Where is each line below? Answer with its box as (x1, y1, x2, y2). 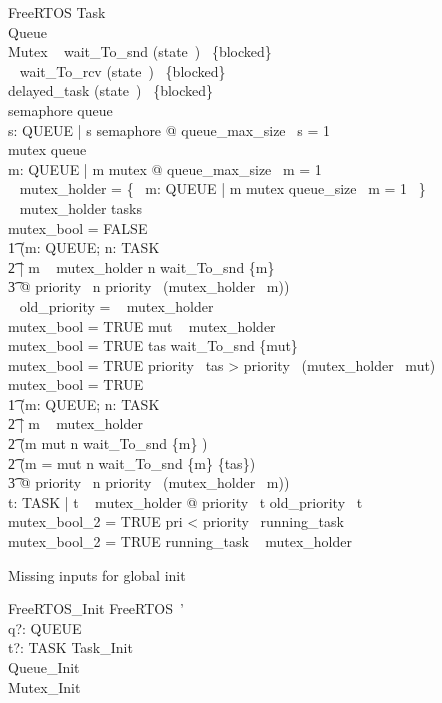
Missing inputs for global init (8, 564, 186, 585)
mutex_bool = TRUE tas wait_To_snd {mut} (8, 335, 298, 356)
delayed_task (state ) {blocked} (8, 80, 214, 101)
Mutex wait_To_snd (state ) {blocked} (8, 41, 272, 62)
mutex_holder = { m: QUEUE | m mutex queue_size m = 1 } (19, 178, 426, 199)
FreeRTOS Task (8, 2, 106, 22)
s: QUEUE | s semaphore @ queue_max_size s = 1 (8, 119, 330, 140)
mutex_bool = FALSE (8, 217, 148, 238)
